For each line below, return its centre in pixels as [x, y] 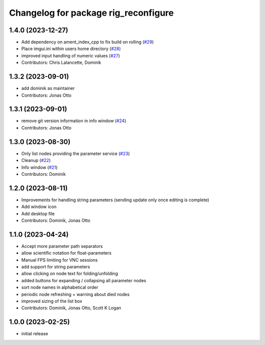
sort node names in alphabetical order [60, 288]
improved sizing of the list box [52, 301]
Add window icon [39, 207]
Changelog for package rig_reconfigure [92, 13]
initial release [35, 334]
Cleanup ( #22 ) [36, 160]
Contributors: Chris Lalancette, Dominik [61, 63]
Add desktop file [38, 213]
